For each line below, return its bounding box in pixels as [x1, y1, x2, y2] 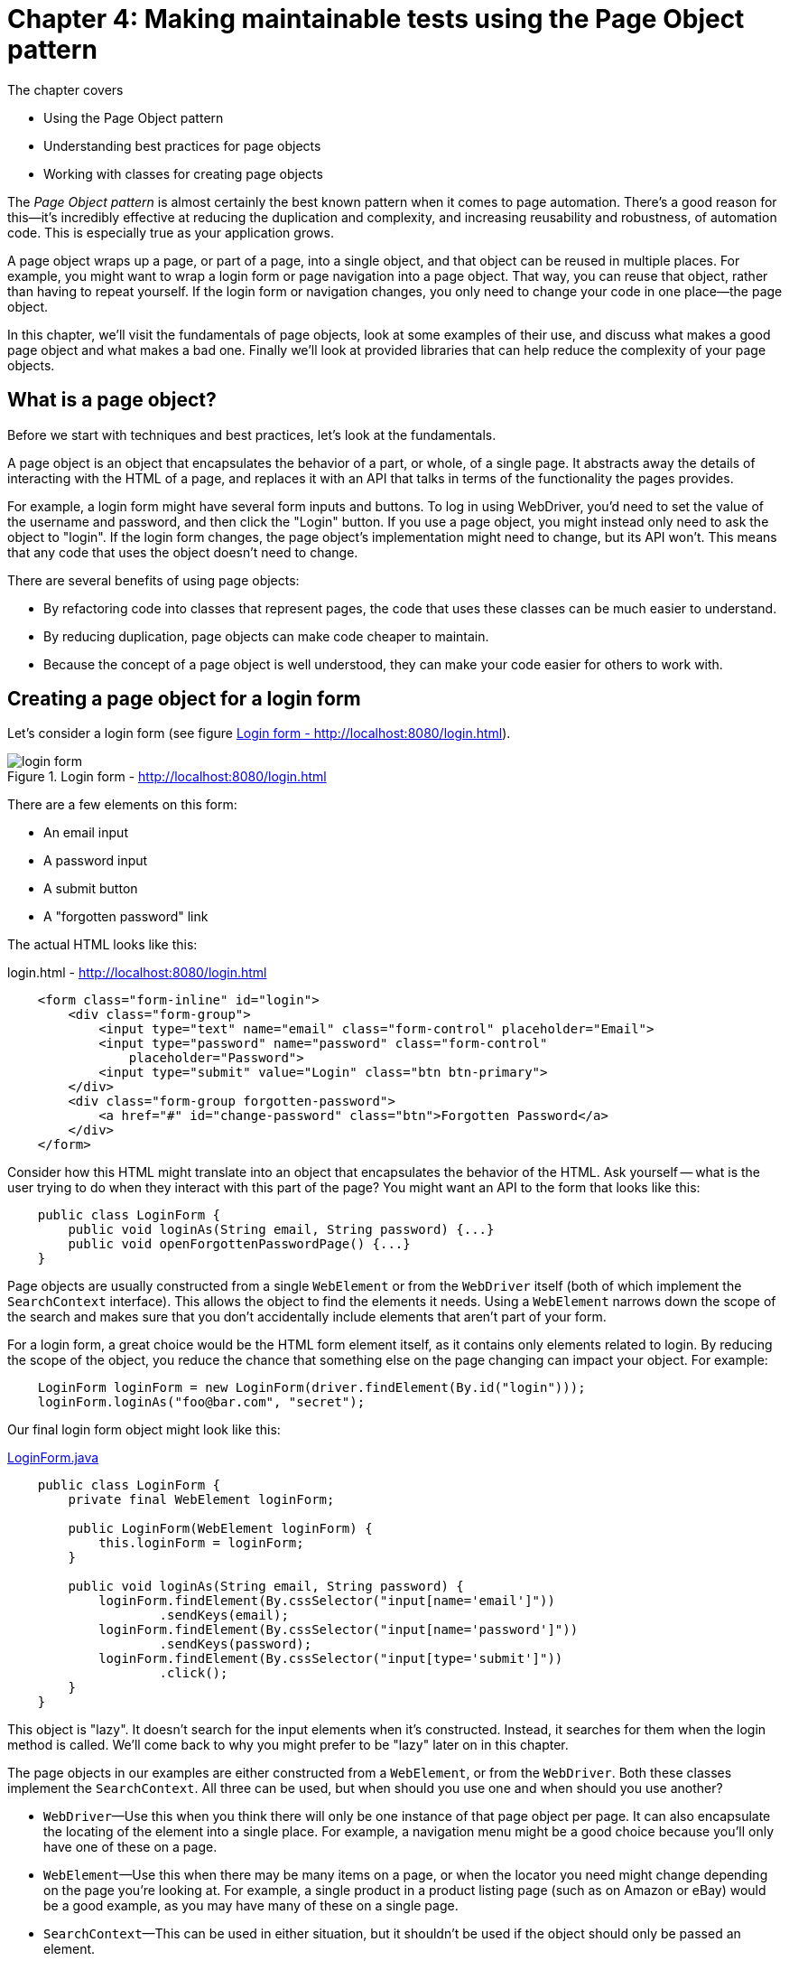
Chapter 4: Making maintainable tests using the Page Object [7, 4, 745, 34]
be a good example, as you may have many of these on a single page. [43, 1898, 459, 1914]
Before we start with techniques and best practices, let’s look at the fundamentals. [7, 426, 497, 443]
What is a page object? [7, 388, 217, 412]
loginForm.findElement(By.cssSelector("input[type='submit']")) [98, 1651, 563, 1667]
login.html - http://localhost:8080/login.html [7, 965, 267, 981]
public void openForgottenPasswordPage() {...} [68, 1237, 411, 1252]
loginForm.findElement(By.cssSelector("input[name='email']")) [98, 1593, 555, 1609]
